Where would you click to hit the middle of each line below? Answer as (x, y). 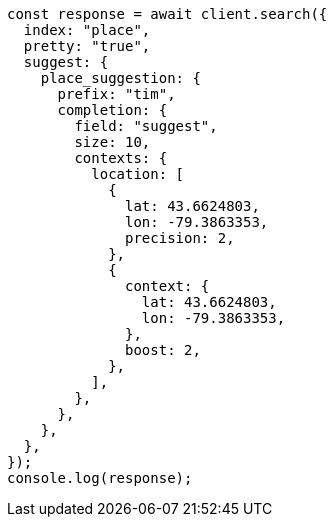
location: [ (138, 174)
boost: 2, (163, 350)
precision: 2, (180, 238)
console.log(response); (100, 478)
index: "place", (87, 30)
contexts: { (121, 158)
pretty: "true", (87, 46)
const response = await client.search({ (167, 14)
